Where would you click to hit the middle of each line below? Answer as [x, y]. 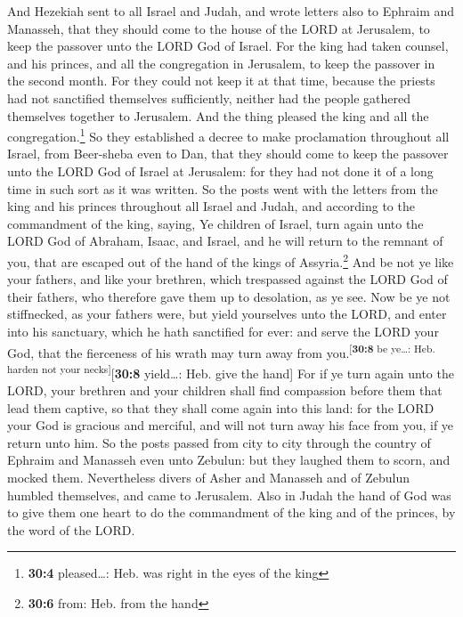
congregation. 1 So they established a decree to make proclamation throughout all [228, 135]
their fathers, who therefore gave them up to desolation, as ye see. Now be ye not [229, 296]
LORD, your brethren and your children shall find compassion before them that [225, 390]
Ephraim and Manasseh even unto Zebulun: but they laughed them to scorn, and [229, 460]
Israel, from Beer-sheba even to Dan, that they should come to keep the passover [228, 154]
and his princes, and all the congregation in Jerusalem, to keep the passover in [221, 63]
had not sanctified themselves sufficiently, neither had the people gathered [209, 97]
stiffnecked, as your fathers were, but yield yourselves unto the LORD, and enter [227, 314]
